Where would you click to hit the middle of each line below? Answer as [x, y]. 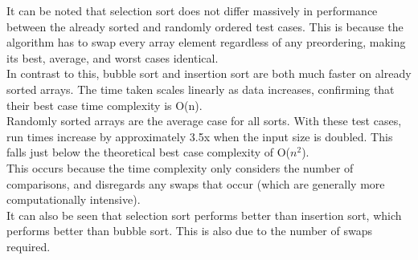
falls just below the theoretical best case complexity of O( [149, 152]
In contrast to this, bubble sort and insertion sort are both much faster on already [209, 73]
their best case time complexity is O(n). [104, 105]
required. [29, 246]
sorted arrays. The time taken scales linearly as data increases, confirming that [201, 89]
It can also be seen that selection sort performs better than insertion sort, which [204, 215]
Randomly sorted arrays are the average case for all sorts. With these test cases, [204, 121]
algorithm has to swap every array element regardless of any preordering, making [206, 42]
